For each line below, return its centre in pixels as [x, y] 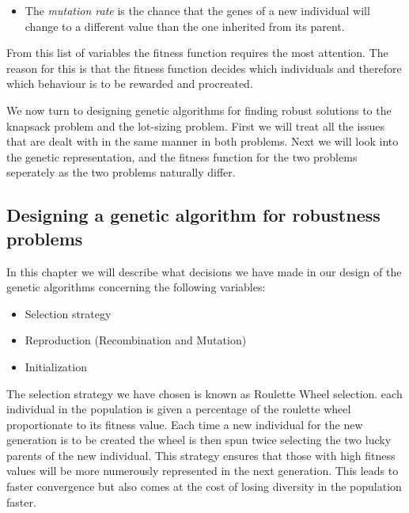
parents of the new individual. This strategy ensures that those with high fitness [201, 455]
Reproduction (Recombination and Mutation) [136, 340]
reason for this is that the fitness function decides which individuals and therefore [204, 68]
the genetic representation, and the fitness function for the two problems [182, 156]
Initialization [56, 366]
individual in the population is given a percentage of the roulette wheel [179, 409]
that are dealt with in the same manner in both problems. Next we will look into [203, 141]
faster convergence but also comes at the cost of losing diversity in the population [204, 486]
